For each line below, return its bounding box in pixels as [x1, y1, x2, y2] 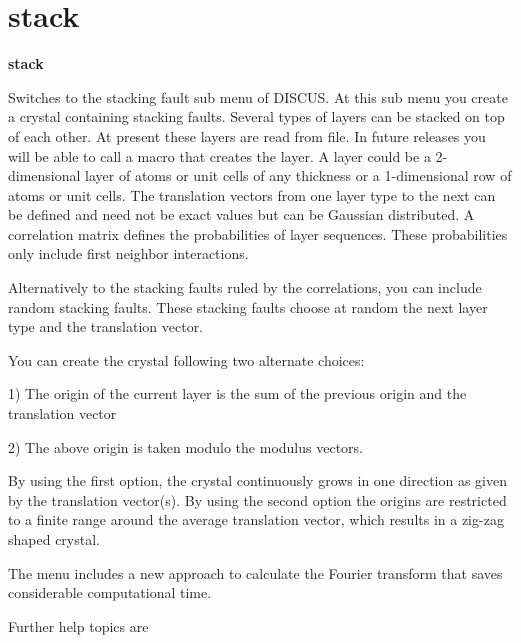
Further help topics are [8, 615, 149, 636]
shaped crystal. [8, 529, 100, 549]
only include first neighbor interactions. [8, 243, 249, 264]
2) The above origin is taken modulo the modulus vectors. [8, 436, 363, 457]
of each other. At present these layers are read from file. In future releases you [8, 125, 486, 146]
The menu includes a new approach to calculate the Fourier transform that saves [8, 562, 503, 583]
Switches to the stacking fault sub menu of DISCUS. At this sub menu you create [8, 86, 508, 107]
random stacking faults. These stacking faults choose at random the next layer [8, 296, 488, 317]
